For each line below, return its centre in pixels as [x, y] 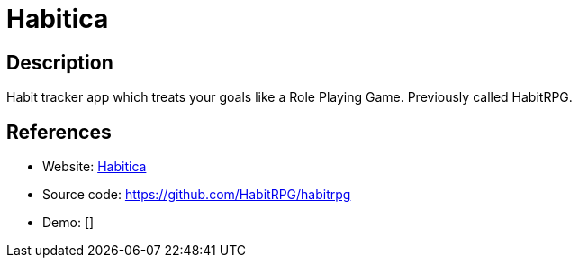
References [59, 132]
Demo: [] [68, 223]
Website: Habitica [95, 167]
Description [60, 62]
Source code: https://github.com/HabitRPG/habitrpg [197, 195]
